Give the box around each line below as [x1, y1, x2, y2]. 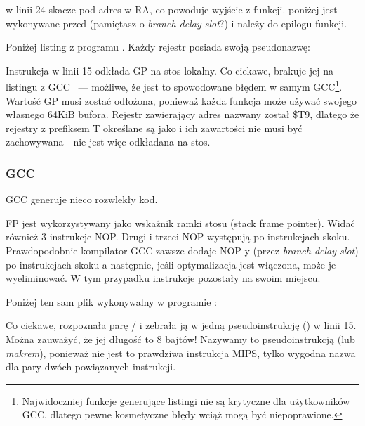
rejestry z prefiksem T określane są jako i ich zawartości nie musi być [6, 120, 303, 135]
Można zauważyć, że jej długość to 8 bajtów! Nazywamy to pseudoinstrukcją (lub [6, 331, 355, 346]
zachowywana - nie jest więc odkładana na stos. [6, 134, 211, 149]
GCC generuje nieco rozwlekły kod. [6, 192, 158, 207]
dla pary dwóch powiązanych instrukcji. [6, 359, 176, 374]
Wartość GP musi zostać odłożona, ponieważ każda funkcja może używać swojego [6, 93, 357, 108]
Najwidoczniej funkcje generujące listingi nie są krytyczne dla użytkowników [22, 393, 350, 408]
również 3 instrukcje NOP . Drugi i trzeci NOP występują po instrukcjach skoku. [6, 229, 350, 244]
